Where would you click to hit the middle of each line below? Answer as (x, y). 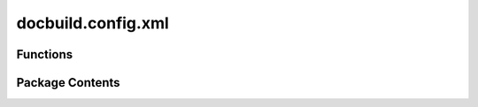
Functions (45, 54)
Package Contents (68, 83)
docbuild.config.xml (93, 23)
